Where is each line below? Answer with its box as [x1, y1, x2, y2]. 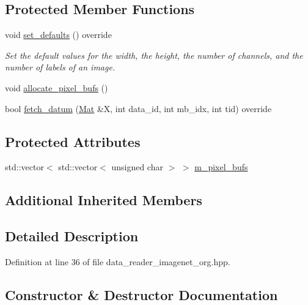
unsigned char [111, 160, 163, 173]
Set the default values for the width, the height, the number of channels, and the [5, 48, 303, 61]
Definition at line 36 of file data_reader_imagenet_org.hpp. [5, 255, 230, 268]
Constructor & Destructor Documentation [5, 285, 278, 304]
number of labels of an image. [5, 61, 116, 73]
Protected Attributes [5, 132, 141, 151]
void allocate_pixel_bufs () [5, 81, 108, 94]
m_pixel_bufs [194, 160, 248, 173]
